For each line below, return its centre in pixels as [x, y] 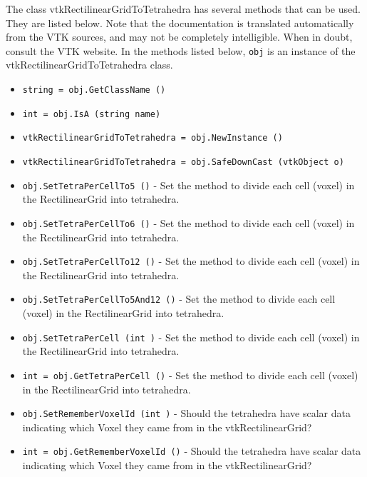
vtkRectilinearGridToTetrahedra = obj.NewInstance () [153, 138]
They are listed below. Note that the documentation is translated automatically [180, 22]
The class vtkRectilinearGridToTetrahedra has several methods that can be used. [183, 9]
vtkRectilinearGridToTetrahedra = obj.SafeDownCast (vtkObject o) [183, 162]
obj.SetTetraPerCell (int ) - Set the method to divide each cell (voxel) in [191, 337]
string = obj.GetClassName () [94, 90]
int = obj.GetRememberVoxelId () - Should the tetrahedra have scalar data [192, 451]
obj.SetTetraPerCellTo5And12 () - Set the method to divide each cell [179, 299]
